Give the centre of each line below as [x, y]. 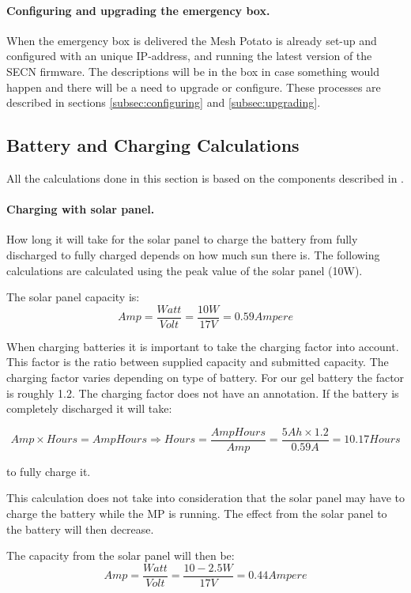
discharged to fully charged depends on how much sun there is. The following [193, 254]
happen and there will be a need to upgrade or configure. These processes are [194, 87]
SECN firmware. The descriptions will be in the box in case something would [193, 71]
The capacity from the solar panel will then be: [121, 555]
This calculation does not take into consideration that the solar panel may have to [205, 498]
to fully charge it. [49, 471]
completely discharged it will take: [89, 408]
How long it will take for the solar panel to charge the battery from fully [182, 239]
